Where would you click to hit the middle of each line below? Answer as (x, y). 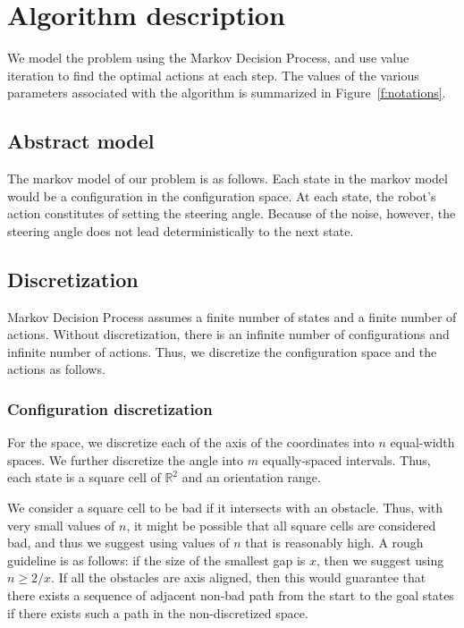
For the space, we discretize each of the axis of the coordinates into (191, 442)
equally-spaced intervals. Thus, (346, 459)
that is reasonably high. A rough (334, 543)
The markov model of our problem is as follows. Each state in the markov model (228, 178)
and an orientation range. (251, 477)
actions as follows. (56, 369)
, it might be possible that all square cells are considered (281, 525)
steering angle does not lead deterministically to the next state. (181, 230)
